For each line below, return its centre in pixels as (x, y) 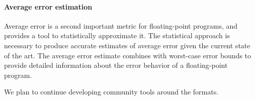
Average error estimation (48, 6)
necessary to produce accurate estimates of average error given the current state (127, 45)
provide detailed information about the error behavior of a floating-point (116, 65)
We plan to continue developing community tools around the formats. (111, 92)
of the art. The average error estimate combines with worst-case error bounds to (128, 55)
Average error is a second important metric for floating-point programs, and (121, 25)
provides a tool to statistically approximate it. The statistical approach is (117, 35)
